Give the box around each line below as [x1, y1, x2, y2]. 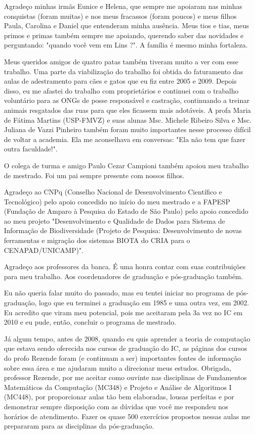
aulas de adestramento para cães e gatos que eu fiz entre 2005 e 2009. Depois [4, 76, 237, 86]
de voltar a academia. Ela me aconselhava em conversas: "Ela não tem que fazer [4, 134, 246, 144]
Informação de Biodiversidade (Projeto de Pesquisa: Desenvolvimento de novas [4, 225, 242, 236]
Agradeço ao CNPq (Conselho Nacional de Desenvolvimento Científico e [4, 187, 222, 197]
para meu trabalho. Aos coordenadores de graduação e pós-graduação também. [4, 271, 243, 281]
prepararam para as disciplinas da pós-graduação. [4, 421, 154, 431]
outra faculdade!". [4, 144, 58, 154]
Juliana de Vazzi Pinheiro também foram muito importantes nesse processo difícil [4, 124, 251, 135]
